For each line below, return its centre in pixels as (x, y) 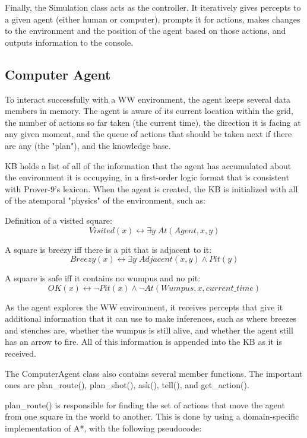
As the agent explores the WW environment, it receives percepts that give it (144, 307)
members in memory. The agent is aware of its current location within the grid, (149, 111)
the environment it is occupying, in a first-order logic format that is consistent (147, 177)
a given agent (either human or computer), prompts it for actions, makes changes (153, 19)
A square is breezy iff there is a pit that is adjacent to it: (108, 249)
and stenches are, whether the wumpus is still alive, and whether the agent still (149, 330)
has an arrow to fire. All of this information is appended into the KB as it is (144, 342)
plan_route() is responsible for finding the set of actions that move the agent (145, 404)
